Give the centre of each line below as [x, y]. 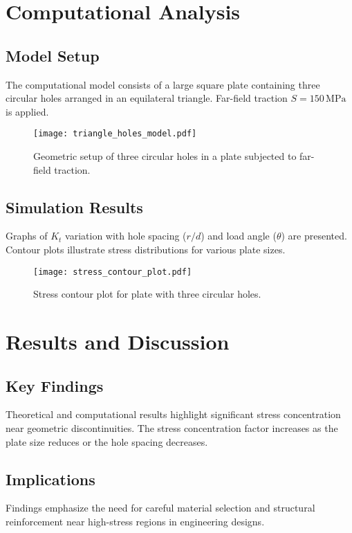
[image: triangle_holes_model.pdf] [115, 134]
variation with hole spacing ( [126, 236]
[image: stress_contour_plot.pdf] [113, 272]
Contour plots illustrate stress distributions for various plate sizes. [146, 249]
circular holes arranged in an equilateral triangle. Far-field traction [147, 98]
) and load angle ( [239, 236]
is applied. [27, 111]
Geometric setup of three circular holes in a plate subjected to [165, 156]
